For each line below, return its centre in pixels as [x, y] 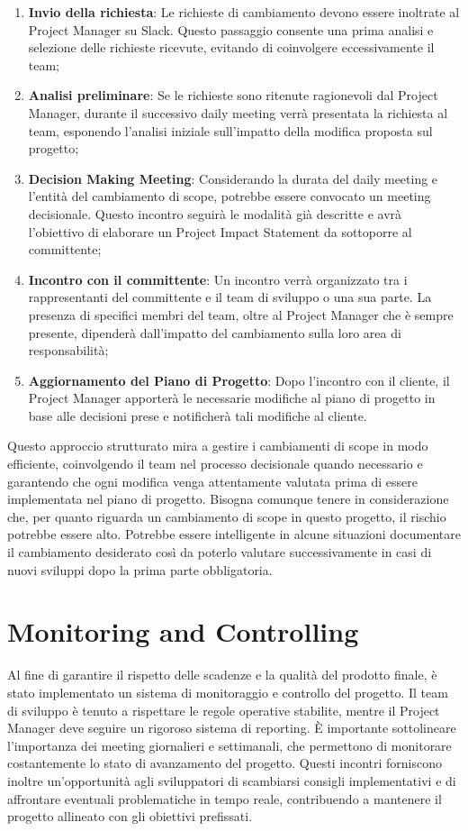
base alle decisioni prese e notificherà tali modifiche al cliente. [198, 415]
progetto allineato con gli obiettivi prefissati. [130, 816]
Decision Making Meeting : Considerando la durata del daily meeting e [233, 178]
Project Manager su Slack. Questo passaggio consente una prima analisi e [231, 29]
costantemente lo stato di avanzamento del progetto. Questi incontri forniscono [225, 763]
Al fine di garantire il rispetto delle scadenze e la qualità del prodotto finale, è [222, 675]
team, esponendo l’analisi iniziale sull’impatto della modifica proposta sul [230, 130]
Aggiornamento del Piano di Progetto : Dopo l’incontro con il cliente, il [239, 380]
